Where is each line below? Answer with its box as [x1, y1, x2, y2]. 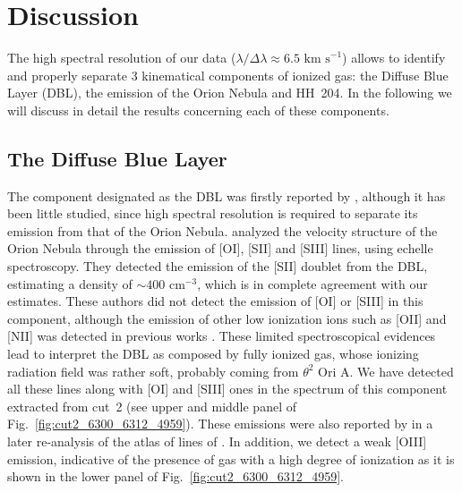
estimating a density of [7, 274, 133, 293]
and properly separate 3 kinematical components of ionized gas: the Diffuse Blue [7, 65, 449, 84]
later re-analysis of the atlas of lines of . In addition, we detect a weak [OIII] [7, 432, 427, 451]
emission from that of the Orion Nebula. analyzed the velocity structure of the [7, 221, 438, 240]
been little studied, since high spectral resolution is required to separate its [7, 204, 418, 223]
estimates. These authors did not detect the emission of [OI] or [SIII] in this [7, 292, 423, 310]
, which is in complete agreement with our [197, 274, 428, 293]
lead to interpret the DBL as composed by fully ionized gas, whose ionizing [7, 344, 419, 363]
